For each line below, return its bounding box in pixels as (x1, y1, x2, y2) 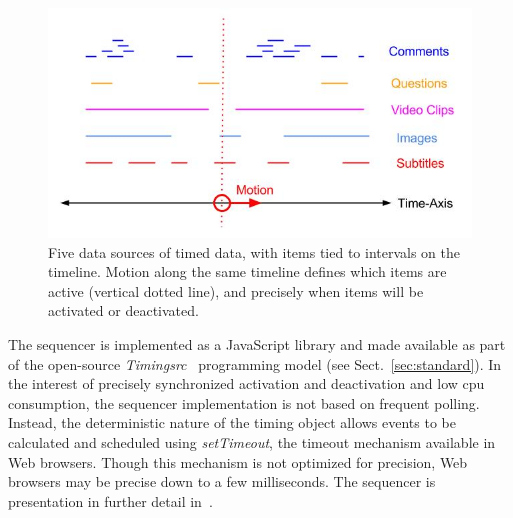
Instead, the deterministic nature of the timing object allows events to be (8, 412, 456, 433)
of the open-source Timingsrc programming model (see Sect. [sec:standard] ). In (8, 353, 502, 374)
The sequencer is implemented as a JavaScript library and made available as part (8, 334, 506, 355)
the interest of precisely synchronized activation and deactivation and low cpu (8, 373, 485, 394)
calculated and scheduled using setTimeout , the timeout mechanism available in (8, 431, 496, 452)
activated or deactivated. (48, 300, 199, 321)
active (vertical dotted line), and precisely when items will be (48, 280, 424, 301)
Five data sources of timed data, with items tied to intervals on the (48, 241, 460, 262)
